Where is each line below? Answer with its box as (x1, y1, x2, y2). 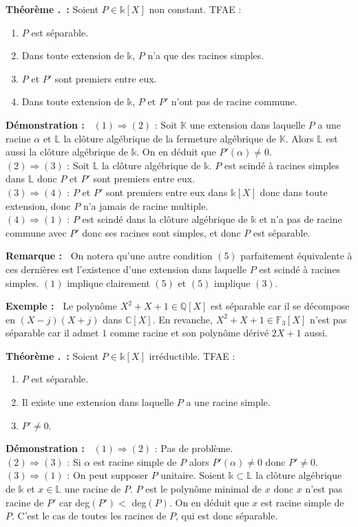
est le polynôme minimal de (145, 482, 262, 496)
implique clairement (67, 275, 150, 290)
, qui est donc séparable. (176, 508, 278, 523)
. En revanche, (152, 312, 213, 326)
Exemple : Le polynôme (6, 299, 117, 313)
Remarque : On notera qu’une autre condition (6, 248, 213, 263)
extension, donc (6, 198, 71, 213)
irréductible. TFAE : (149, 348, 235, 363)
